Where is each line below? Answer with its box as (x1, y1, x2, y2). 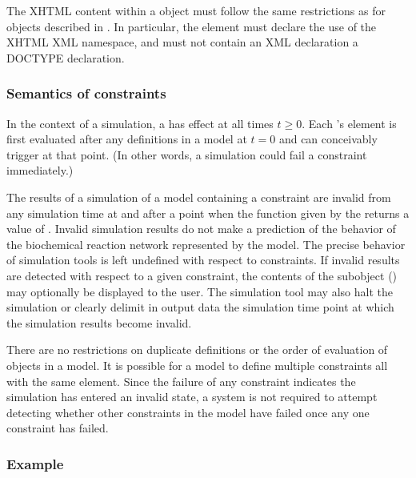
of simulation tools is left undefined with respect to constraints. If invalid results (6, 251, 400, 268)
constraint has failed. (6, 420, 109, 436)
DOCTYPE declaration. (6, 49, 125, 66)
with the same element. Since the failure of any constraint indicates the (6, 372, 356, 389)
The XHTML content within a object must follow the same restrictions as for (6, 2, 386, 18)
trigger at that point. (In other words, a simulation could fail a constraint (6, 146, 367, 163)
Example (6, 453, 64, 473)
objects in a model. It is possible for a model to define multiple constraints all (6, 356, 388, 373)
